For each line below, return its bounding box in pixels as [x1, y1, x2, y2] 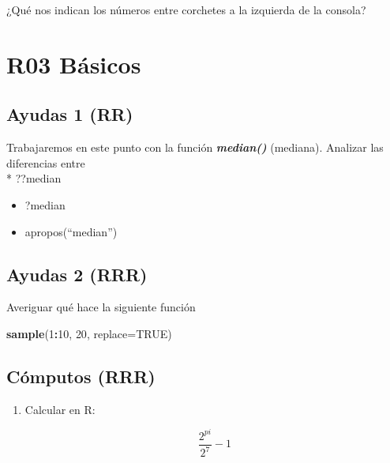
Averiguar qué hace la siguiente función [6, 299, 196, 315]
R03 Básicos [6, 47, 141, 80]
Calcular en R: [24, 401, 96, 417]
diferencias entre [6, 154, 85, 171]
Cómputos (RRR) [6, 363, 156, 388]
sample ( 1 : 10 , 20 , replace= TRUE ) [6, 325, 172, 341]
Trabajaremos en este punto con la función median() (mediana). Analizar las [6, 139, 384, 156]
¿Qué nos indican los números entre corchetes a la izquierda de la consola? [6, 2, 366, 17]
